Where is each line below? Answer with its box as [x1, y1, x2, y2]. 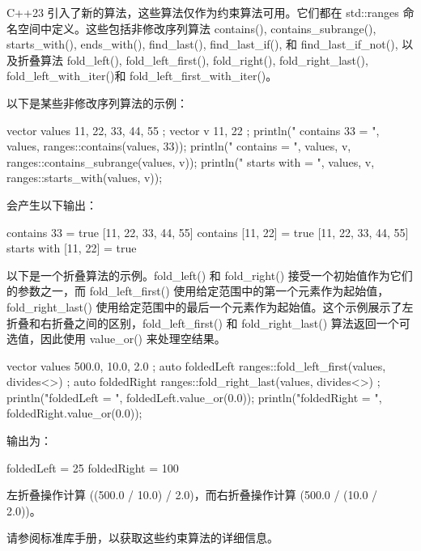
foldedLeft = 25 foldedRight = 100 [6, 459, 179, 476]
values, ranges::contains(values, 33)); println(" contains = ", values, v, [6, 138, 351, 155]
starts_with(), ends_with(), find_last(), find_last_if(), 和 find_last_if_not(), [6, 36, 398, 53]
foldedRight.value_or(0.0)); [6, 405, 142, 422]
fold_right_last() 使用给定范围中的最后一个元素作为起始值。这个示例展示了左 [6, 298, 414, 315]
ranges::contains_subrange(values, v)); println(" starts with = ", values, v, [6, 153, 375, 170]
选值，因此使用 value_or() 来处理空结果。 [6, 330, 226, 347]
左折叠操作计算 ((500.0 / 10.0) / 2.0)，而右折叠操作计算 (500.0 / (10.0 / [6, 486, 378, 503]
